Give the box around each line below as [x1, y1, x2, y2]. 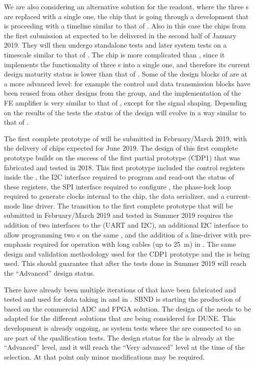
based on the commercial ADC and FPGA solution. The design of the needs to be [4, 303, 251, 313]
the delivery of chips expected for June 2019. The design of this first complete [4, 143, 238, 153]
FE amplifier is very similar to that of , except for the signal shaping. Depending [4, 97, 247, 107]
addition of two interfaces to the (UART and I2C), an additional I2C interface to [4, 220, 248, 230]
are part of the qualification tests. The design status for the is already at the [4, 332, 234, 342]
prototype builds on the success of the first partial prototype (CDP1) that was [4, 152, 240, 162]
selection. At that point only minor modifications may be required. [4, 351, 205, 362]
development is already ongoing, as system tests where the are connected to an [4, 323, 241, 333]
